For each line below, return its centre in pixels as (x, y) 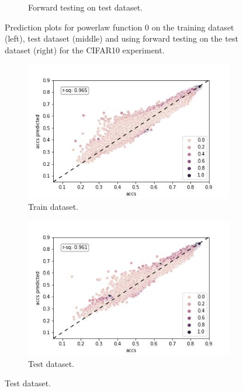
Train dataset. (53, 207)
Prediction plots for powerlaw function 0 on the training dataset (119, 27)
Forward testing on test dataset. (86, 7)
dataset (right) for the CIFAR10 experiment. (85, 50)
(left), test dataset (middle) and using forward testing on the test (121, 38)
